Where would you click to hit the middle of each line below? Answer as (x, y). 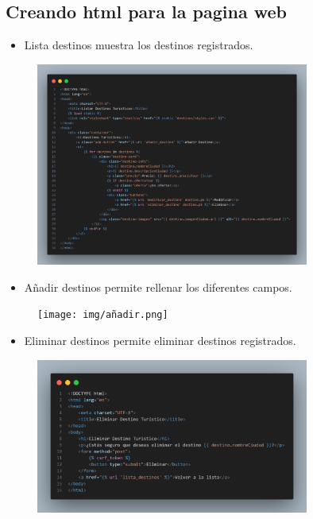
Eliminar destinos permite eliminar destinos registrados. (160, 341)
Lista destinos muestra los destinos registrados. (139, 45)
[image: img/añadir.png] (103, 315)
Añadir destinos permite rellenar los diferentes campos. (158, 287)
